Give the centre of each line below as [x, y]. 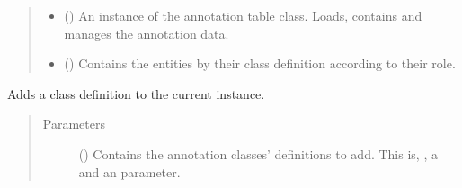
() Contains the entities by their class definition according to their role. [260, 63]
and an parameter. [129, 171]
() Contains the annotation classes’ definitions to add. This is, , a [258, 153]
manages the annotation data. [147, 33]
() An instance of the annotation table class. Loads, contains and [243, 15]
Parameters [74, 124]
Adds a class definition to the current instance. [136, 93]
